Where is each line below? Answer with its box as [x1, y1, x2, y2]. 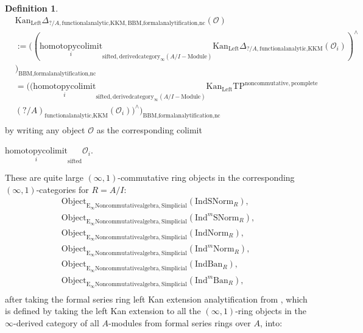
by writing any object [5, 123, 85, 136]
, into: [260, 317, 283, 329]
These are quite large [5, 171, 83, 184]
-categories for [36, 183, 89, 195]
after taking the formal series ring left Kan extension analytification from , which [5, 292, 308, 305]
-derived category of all [13, 317, 99, 329]
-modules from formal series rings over [108, 317, 251, 329]
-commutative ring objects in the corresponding [118, 171, 295, 184]
